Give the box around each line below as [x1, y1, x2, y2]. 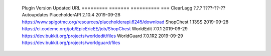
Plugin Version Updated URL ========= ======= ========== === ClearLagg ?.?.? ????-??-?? [22, 5, 226, 11]
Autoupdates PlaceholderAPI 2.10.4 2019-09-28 [22, 12, 120, 18]
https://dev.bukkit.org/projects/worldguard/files [22, 40, 120, 46]
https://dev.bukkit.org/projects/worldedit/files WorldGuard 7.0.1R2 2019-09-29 [22, 33, 183, 39]
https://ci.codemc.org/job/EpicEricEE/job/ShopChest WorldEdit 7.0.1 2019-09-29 [22, 26, 188, 32]
